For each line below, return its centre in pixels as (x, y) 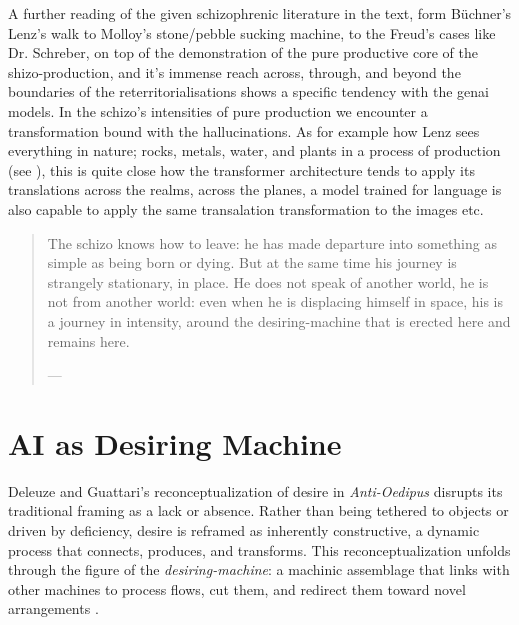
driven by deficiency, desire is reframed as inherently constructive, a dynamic (244, 530)
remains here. (88, 340)
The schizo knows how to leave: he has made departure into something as (272, 242)
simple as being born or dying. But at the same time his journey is (252, 262)
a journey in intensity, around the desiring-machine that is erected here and (279, 320)
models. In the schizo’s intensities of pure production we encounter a (218, 110)
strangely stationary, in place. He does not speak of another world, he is (268, 281)
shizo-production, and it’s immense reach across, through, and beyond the (234, 71)
